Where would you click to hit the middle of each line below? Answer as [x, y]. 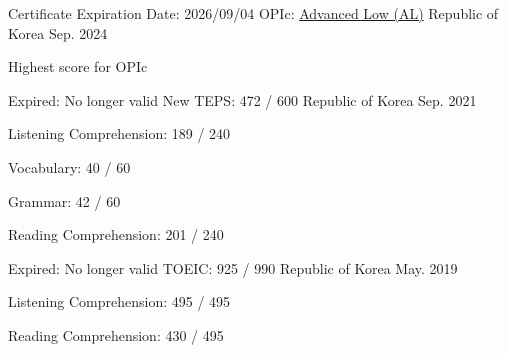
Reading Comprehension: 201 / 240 [116, 234]
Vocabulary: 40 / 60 [69, 166]
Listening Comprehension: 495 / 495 [119, 301]
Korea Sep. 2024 [58, 32]
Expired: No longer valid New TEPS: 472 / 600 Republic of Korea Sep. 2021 [242, 99]
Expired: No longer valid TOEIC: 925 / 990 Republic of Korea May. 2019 [233, 267]
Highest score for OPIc [78, 66]
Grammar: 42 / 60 [64, 200]
